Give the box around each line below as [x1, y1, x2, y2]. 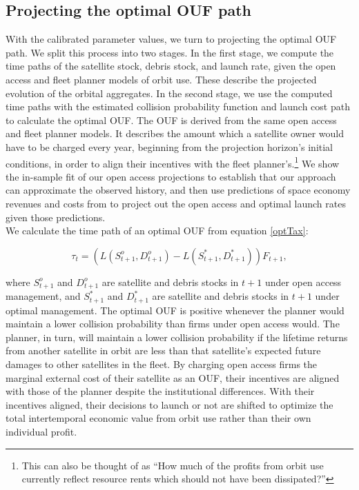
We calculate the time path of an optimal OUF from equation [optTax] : [6, 223, 309, 238]
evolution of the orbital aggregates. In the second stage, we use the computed [6, 85, 333, 100]
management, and [6, 289, 81, 303]
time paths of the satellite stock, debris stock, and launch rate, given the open [6, 59, 336, 73]
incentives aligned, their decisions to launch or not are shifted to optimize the [6, 397, 333, 411]
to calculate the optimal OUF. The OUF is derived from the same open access [6, 112, 337, 127]
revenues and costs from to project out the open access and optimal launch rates [6, 196, 346, 210]
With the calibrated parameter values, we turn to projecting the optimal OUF [6, 32, 337, 46]
